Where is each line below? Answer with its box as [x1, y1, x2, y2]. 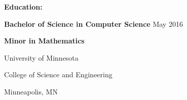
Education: [4, 2, 43, 12]
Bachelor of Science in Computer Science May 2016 [4, 18, 183, 29]
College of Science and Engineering [4, 69, 113, 80]
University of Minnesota [4, 52, 79, 63]
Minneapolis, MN [4, 86, 58, 96]
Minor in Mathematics [4, 35, 85, 46]
